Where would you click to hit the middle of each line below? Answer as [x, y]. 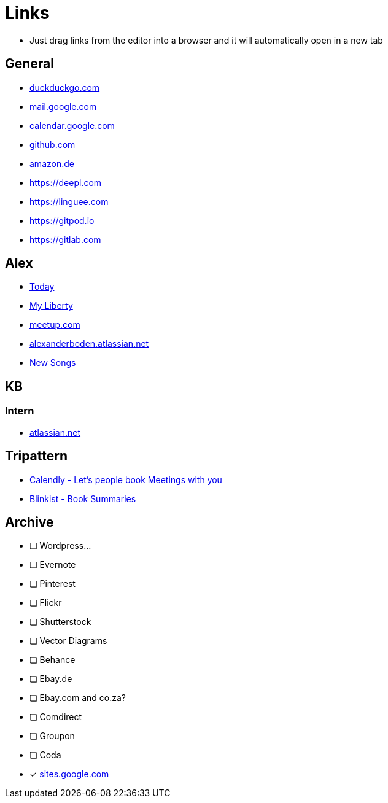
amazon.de [52, 163]
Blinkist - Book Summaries [83, 498]
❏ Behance [52, 660]
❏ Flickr [46, 603]
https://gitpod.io [62, 220]
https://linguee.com [69, 201]
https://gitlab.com [65, 239]
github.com [52, 144]
